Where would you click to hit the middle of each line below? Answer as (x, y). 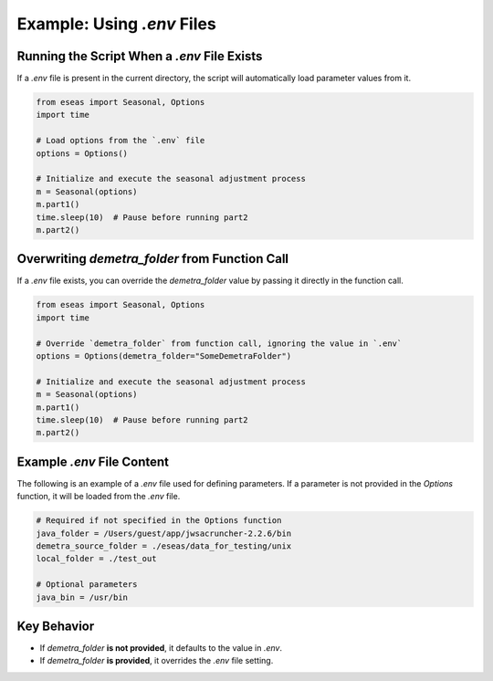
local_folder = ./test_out (96, 559)
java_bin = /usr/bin (82, 597)
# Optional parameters (87, 585)
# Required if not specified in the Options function (159, 521)
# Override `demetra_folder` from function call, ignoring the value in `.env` (219, 343)
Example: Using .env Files (116, 24)
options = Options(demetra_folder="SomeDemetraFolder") (164, 356)
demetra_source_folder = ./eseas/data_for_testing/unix (164, 546)
